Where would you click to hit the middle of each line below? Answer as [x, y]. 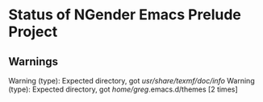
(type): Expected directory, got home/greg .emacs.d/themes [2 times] [123, 89]
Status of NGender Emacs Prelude [125, 15]
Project [33, 32]
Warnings [33, 61]
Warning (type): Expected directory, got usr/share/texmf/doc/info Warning [132, 81]
